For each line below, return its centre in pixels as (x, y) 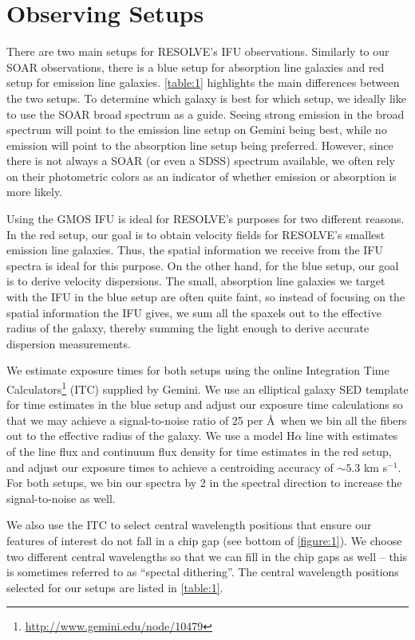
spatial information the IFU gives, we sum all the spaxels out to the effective (194, 312)
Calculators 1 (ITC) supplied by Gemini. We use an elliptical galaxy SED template (207, 388)
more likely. (35, 192)
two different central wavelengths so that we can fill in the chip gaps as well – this (207, 556)
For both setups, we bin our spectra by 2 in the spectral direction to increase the (204, 483)
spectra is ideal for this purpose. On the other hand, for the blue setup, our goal (203, 265)
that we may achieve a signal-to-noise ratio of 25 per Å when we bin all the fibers (207, 420)
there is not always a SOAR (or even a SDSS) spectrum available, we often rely (201, 161)
